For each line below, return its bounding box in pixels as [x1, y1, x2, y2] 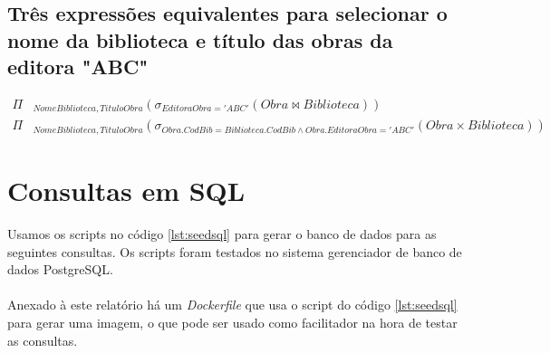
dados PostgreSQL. [7, 260, 113, 279]
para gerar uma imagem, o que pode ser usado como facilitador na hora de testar [7, 313, 458, 332]
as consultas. [7, 330, 78, 349]
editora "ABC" [7, 52, 149, 81]
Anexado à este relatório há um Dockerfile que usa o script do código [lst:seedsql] [7, 295, 458, 314]
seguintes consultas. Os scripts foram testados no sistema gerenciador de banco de [7, 242, 462, 261]
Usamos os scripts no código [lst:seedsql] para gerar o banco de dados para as [7, 224, 437, 243]
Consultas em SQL [7, 172, 246, 209]
